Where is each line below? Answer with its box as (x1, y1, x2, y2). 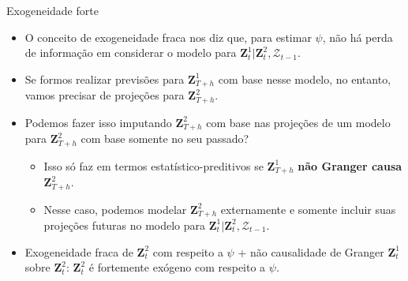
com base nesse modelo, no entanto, (218, 70, 391, 87)
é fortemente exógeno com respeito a (88, 259, 266, 275)
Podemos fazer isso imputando (24, 114, 172, 130)
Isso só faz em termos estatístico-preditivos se (43, 157, 264, 174)
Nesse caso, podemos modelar (43, 200, 187, 217)
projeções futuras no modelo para (43, 216, 206, 233)
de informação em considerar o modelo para (24, 44, 237, 61)
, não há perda (322, 28, 393, 45)
